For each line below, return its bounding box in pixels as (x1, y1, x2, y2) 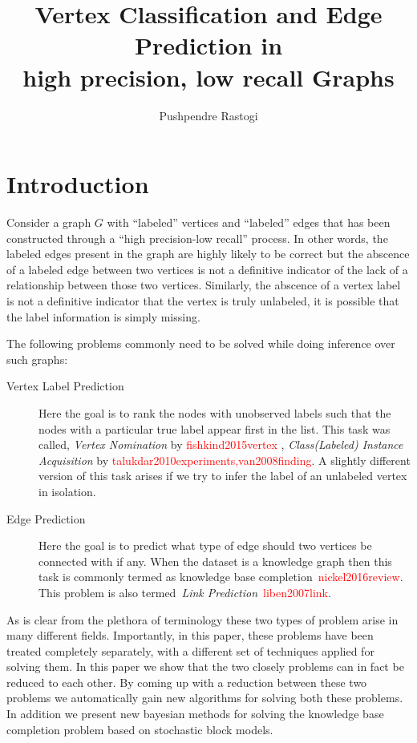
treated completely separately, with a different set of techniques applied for (6, 642, 374, 659)
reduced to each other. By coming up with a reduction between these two (6, 673, 367, 690)
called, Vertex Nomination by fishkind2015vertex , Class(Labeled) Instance (38, 436, 403, 453)
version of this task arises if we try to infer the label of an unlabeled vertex (38, 467, 407, 484)
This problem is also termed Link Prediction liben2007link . (38, 583, 331, 600)
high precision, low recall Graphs (22, 60, 395, 93)
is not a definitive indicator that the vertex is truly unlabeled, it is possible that (6, 293, 399, 309)
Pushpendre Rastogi (159, 107, 258, 123)
